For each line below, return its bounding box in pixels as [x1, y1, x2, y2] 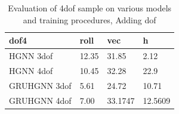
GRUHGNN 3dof [9, 79, 72, 91]
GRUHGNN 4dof [9, 94, 72, 106]
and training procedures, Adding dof [23, 13, 156, 26]
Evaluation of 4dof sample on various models [8, 2, 172, 14]
